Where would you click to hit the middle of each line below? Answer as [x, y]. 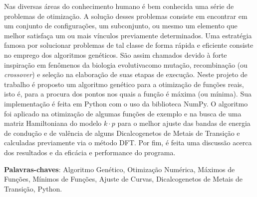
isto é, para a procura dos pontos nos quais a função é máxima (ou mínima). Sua [128, 94]
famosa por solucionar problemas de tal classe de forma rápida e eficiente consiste [129, 45]
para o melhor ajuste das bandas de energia [184, 123]
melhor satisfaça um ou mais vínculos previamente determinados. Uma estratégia [128, 35]
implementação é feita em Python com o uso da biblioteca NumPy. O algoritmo [126, 103]
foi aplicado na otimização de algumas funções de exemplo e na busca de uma [123, 113]
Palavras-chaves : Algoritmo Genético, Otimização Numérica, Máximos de [120, 169]
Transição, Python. [33, 188]
